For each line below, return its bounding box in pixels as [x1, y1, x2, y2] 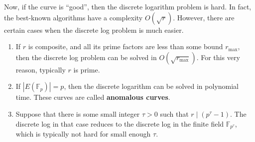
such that [160, 108, 189, 119]
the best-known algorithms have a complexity [4, 12, 143, 22]
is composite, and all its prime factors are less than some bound [28, 41, 223, 52]
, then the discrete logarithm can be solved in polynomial [64, 81, 239, 91]
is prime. [73, 64, 100, 74]
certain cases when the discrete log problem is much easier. [4, 24, 184, 35]
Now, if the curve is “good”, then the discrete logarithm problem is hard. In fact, [4, 1, 252, 11]
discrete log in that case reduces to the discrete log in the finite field [15, 118, 224, 129]
